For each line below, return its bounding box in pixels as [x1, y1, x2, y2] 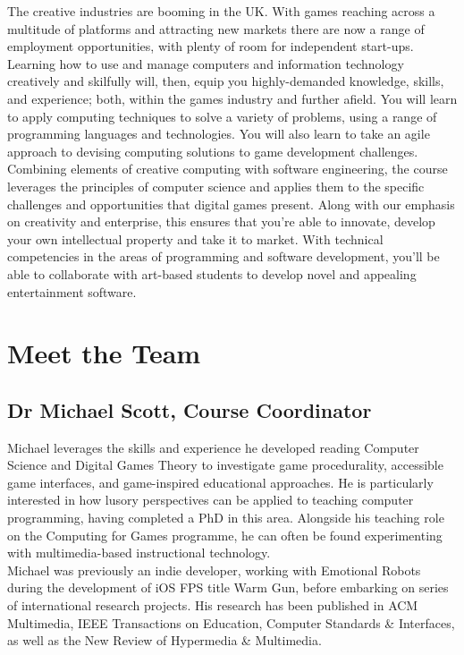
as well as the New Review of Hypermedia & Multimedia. [7, 631, 322, 650]
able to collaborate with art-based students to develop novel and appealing [7, 264, 417, 283]
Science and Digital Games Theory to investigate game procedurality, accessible [7, 455, 443, 474]
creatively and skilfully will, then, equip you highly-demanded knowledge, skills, [7, 72, 444, 90]
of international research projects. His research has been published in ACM [7, 596, 418, 615]
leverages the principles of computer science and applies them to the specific [7, 176, 425, 195]
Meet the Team [7, 335, 201, 371]
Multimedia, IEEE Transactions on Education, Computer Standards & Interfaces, [7, 613, 455, 632]
